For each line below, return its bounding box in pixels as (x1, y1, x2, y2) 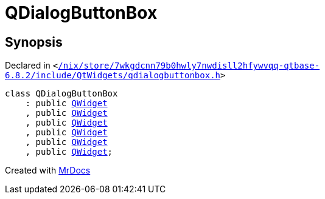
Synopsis (5, 34, 63, 50)
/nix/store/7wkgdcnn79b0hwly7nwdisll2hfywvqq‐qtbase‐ (58, 61, 320, 71)
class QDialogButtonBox (5, 89, 118, 99)
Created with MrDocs (5, 165, 91, 176)
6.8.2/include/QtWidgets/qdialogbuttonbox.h (5, 70, 221, 81)
